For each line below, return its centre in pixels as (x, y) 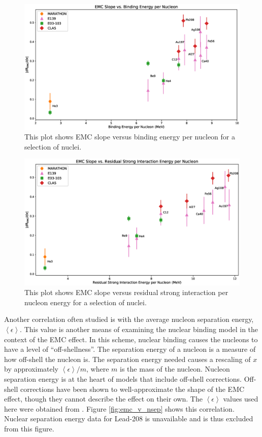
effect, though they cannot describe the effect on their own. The (103, 399)
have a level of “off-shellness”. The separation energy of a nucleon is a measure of (130, 349)
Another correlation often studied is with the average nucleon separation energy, (129, 319)
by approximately (31, 369)
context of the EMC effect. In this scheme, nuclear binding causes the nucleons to (131, 339)
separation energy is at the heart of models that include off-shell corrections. (123, 379)
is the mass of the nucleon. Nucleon (175, 369)
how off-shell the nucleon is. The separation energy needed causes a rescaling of (127, 359)
